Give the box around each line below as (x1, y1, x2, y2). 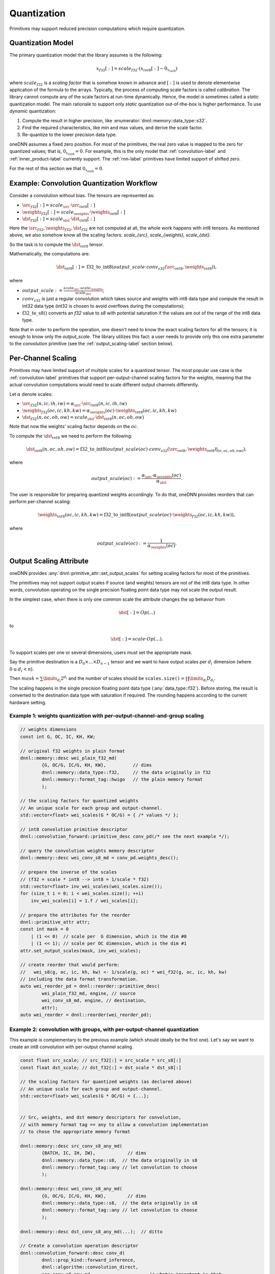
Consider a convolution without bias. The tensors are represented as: (9, 193, 155, 199)
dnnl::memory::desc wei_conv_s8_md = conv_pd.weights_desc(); (20, 855, 179, 861)
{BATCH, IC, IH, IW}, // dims (41, 1150, 147, 1156)
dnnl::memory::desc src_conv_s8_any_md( (20, 1143, 122, 1149)
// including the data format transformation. (20, 976, 139, 982)
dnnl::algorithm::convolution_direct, (41, 1264, 139, 1270)
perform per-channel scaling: (9, 498, 71, 505)
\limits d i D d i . (189, 675, 216, 683)
